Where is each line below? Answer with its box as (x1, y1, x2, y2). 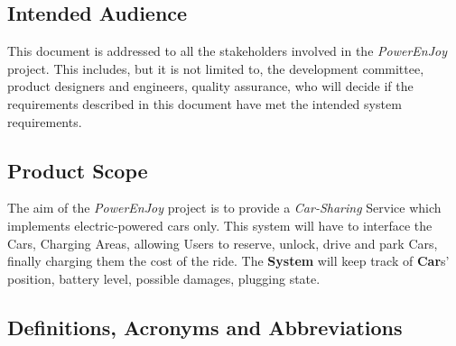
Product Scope (7, 156, 148, 184)
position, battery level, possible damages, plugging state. (7, 269, 321, 287)
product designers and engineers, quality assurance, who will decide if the (7, 77, 414, 96)
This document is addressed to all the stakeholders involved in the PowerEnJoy (7, 41, 447, 60)
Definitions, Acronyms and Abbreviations (7, 313, 403, 341)
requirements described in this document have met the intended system (7, 94, 402, 113)
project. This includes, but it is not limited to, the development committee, (7, 59, 424, 77)
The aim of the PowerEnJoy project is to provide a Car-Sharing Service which (7, 198, 442, 217)
